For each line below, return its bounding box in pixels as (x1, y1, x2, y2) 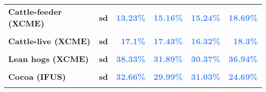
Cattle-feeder (8, 6, 62, 17)
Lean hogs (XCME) (8, 53, 89, 65)
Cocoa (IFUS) (8, 71, 66, 82)
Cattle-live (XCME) (8, 35, 91, 47)
